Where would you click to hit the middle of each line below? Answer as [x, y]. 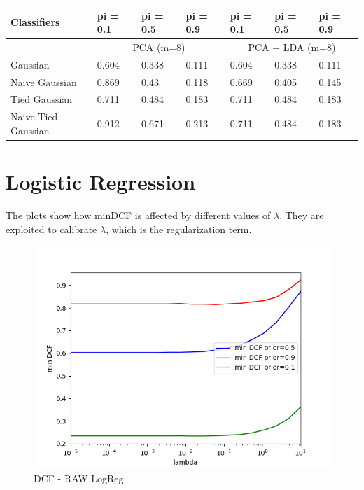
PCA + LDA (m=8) [292, 47]
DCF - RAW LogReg [79, 478]
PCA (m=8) [159, 47]
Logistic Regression [101, 182]
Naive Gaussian [44, 82]
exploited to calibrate [51, 229]
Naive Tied [34, 117]
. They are [302, 215]
